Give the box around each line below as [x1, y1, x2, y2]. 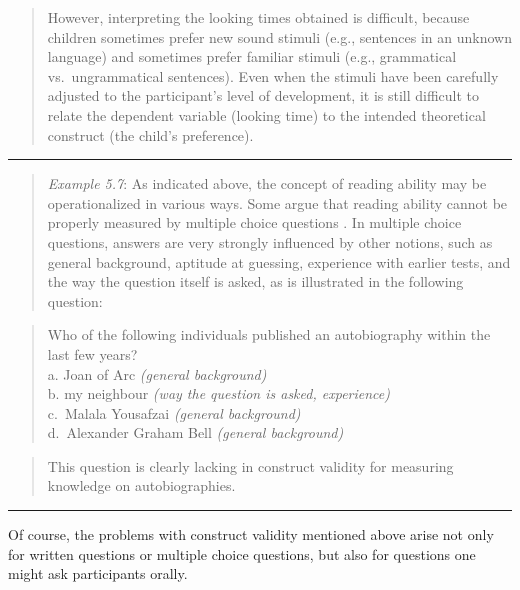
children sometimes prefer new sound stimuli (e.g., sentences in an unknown [47, 26, 512, 47]
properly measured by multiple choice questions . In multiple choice [47, 212, 462, 233]
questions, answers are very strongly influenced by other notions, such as [47, 231, 493, 252]
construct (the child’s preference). [47, 124, 254, 145]
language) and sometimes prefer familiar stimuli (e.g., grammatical [47, 46, 457, 67]
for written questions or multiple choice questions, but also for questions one [8, 543, 476, 564]
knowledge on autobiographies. [47, 475, 236, 496]
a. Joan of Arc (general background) [47, 363, 267, 384]
